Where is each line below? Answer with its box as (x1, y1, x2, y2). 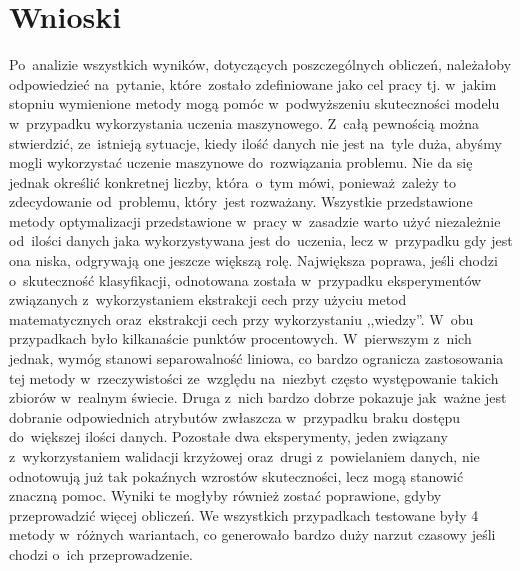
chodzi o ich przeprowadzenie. (9, 543, 194, 564)
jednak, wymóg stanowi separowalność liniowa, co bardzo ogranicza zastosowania (9, 348, 504, 369)
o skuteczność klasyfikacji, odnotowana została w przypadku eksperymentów (9, 269, 482, 290)
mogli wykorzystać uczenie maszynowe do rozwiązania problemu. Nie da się (9, 152, 473, 173)
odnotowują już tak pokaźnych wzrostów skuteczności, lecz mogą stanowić (9, 465, 464, 486)
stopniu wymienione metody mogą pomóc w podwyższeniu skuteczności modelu (9, 93, 500, 114)
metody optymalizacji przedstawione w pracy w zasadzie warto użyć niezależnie (9, 210, 501, 231)
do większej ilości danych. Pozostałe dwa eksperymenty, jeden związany (9, 426, 448, 447)
